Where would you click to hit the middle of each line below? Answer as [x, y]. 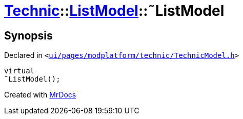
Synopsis [28, 35]
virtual [19, 71]
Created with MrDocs [40, 95]
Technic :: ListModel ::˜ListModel [114, 11]
